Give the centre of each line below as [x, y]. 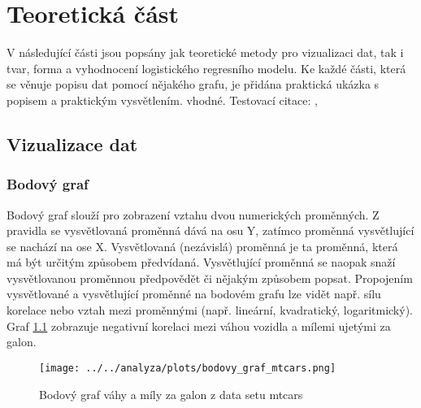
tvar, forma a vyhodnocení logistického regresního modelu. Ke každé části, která [206, 68]
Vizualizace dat [72, 143]
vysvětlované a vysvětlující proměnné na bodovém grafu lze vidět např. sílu [194, 294]
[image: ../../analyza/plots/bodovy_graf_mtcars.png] [188, 368]
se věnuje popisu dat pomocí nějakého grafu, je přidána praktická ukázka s [193, 84]
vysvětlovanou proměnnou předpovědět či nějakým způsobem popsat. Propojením [210, 278]
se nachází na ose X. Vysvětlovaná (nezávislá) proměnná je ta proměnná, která [202, 246]
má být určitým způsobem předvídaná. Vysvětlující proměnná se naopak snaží [201, 262]
